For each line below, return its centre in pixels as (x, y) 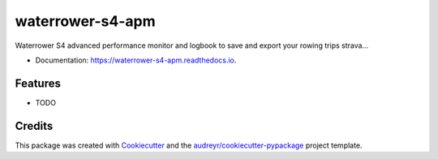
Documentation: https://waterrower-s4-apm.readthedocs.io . (136, 60)
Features (38, 83)
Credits (34, 126)
